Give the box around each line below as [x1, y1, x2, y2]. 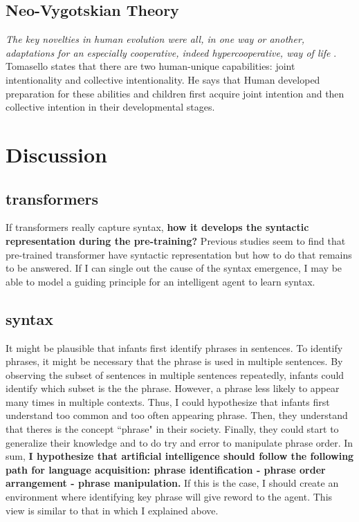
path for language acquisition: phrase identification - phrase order [6, 462, 326, 476]
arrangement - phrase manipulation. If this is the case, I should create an [6, 476, 339, 490]
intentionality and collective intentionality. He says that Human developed [6, 72, 320, 86]
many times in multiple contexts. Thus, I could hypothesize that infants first [6, 394, 330, 409]
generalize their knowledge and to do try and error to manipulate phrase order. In [6, 435, 353, 449]
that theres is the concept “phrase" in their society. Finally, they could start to [6, 422, 339, 436]
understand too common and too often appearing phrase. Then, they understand [6, 408, 348, 422]
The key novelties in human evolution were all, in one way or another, [6, 32, 305, 46]
